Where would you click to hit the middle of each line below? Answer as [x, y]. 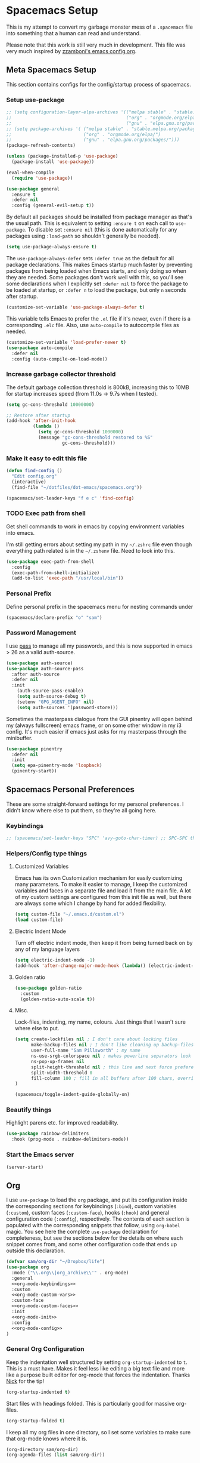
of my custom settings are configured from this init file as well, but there [103, 897]
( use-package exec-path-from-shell [50, 562]
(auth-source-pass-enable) [50, 691]
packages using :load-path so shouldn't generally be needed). [83, 236]
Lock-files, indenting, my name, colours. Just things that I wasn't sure [100, 1022]
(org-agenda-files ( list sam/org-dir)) [56, 1455]
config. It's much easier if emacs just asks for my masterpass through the [96, 731]
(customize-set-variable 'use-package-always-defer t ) [76, 307]
